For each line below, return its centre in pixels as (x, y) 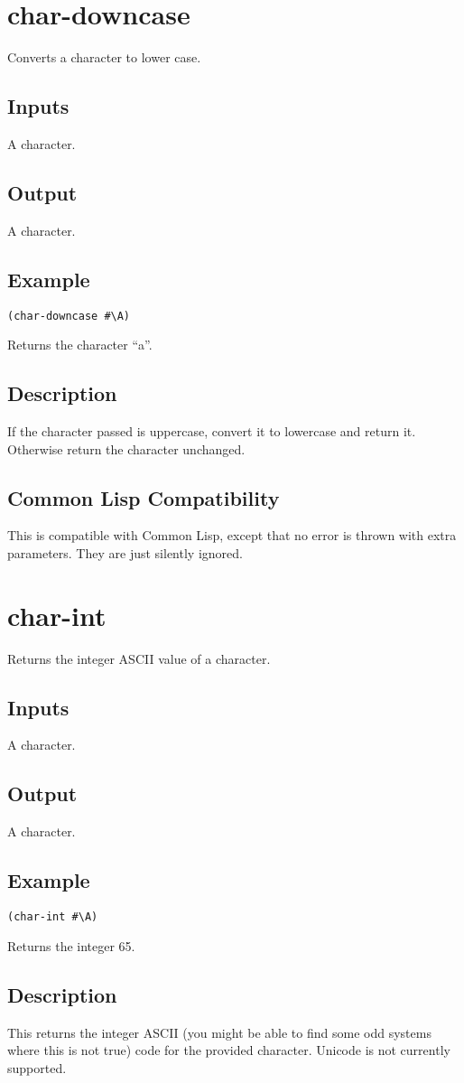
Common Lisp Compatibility (144, 497)
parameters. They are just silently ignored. (125, 552)
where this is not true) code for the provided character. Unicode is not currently (229, 1050)
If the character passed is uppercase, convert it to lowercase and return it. (212, 430)
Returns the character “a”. (80, 345)
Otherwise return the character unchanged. (126, 448)
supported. (37, 1067)
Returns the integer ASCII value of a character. (139, 658)
